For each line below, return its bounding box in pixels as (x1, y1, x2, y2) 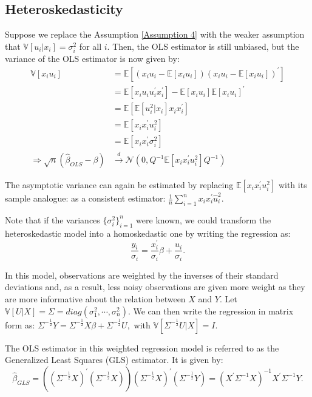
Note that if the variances (5, 213, 100, 226)
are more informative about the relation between (5, 293, 186, 305)
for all (79, 39, 102, 52)
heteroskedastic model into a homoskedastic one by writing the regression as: (5, 226, 291, 239)
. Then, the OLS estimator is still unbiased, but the (107, 39, 299, 52)
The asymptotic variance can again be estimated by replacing (5, 178, 234, 191)
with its (278, 178, 307, 191)
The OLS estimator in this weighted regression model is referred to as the (5, 341, 279, 354)
